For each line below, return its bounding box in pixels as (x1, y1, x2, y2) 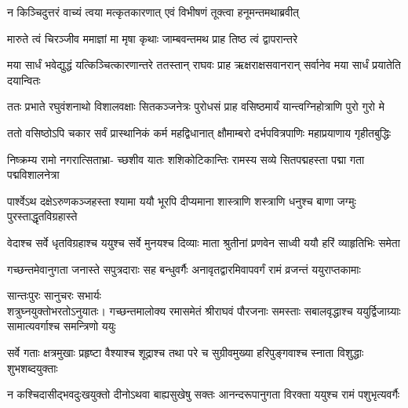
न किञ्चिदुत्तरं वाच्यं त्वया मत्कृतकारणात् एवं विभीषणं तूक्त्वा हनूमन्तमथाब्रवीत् (7, 4, 299, 20)
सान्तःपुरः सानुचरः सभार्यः (7, 287, 101, 304)
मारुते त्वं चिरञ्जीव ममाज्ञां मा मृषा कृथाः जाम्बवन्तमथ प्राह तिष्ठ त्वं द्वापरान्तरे (7, 30, 298, 46)
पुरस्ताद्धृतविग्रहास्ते (7, 208, 78, 224)
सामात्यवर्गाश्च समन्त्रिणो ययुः (7, 318, 116, 334)
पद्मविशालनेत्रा (7, 166, 60, 183)
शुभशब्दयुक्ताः (7, 359, 58, 376)
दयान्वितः (7, 71, 41, 88)
